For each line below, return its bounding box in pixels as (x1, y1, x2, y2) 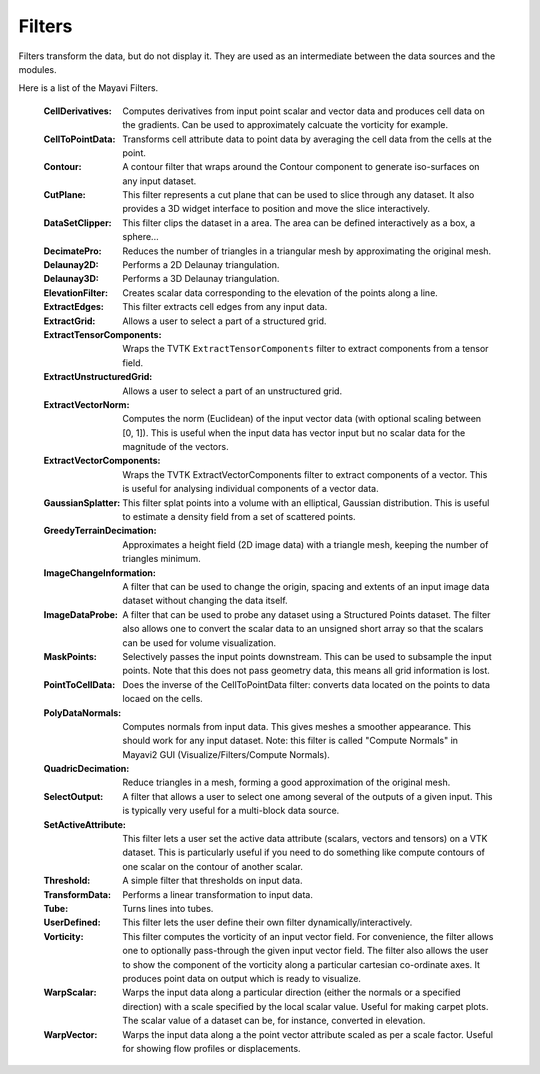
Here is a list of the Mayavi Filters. (18, 82, 159, 94)
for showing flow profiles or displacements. (122, 1042, 301, 1054)
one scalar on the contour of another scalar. (122, 860, 304, 872)
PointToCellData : (43, 678, 116, 690)
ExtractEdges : (43, 301, 105, 313)
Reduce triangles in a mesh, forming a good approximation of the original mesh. (122, 776, 451, 789)
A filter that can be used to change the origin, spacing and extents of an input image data (122, 581, 490, 592)
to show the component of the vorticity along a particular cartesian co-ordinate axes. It (122, 958, 480, 970)
